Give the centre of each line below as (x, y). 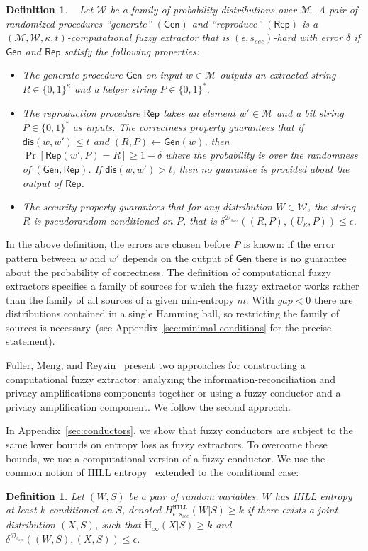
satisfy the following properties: (132, 51)
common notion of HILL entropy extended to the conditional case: (152, 472)
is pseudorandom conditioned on (103, 220)
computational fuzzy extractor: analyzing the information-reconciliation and (171, 379)
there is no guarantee (301, 257)
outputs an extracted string (278, 75)
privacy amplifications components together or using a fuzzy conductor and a (173, 393)
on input (164, 75)
